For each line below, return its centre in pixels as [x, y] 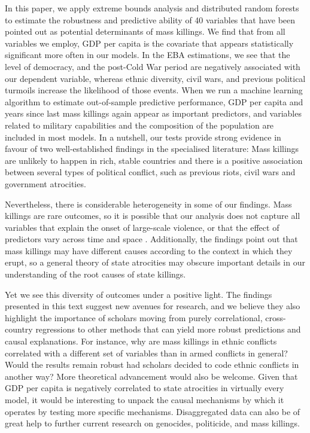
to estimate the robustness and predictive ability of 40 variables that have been [150, 19]
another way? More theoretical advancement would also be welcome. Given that [151, 376]
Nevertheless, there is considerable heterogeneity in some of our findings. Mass [148, 204]
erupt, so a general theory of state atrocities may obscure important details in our [155, 262]
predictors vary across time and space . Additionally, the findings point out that [151, 239]
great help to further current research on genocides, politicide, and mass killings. [153, 423]
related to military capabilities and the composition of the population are [139, 125]
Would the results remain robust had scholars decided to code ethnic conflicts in [152, 365]
